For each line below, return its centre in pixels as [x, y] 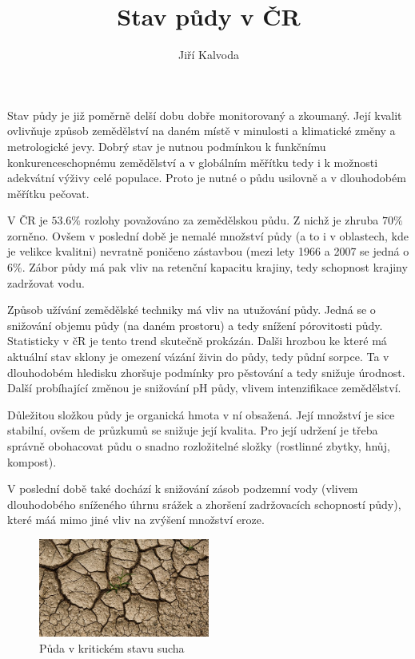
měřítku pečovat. [48, 193]
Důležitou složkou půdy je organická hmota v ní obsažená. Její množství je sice [201, 414]
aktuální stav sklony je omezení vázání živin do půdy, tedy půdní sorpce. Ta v [198, 357]
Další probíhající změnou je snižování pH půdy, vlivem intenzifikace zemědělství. [204, 388]
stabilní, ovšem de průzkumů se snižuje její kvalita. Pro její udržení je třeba [193, 430]
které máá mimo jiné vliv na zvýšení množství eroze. [136, 520]
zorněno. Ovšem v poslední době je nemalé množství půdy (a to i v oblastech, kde [208, 235]
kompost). [32, 461]
